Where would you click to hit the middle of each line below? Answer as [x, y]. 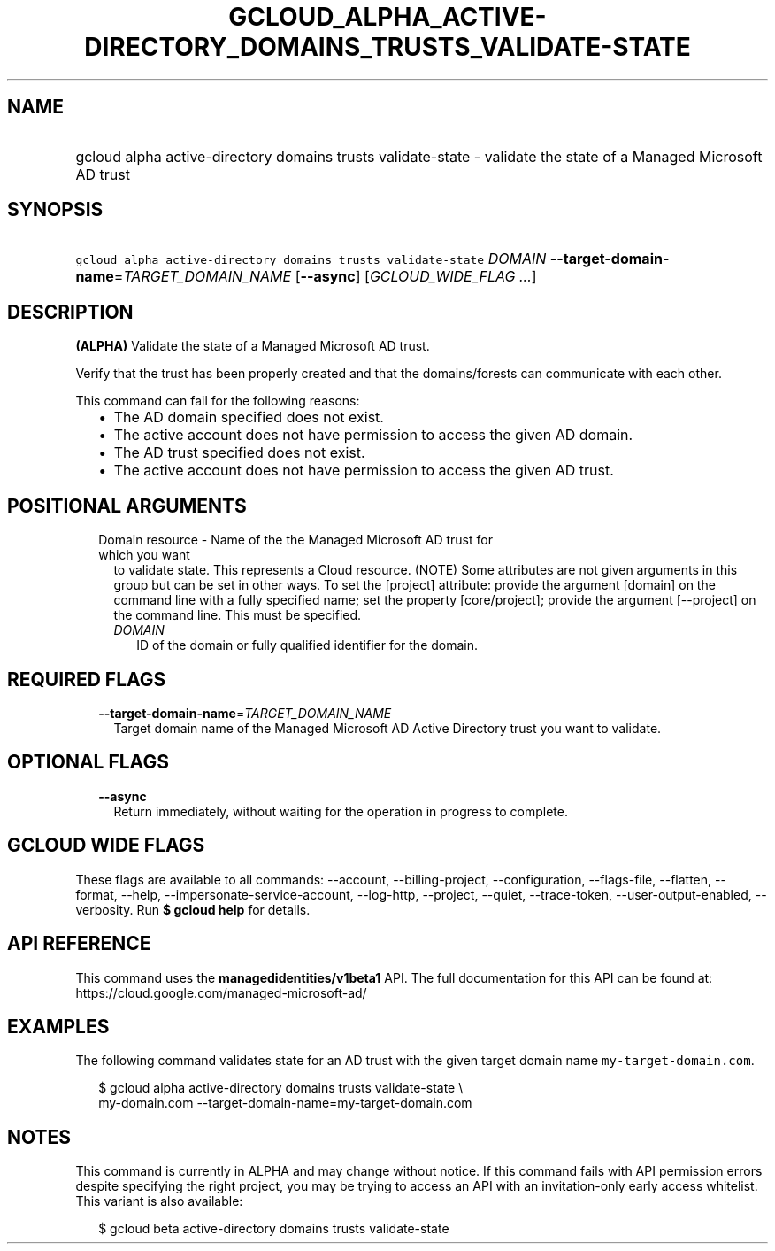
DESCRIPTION [70, 312]
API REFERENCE [79, 944]
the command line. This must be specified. [238, 615]
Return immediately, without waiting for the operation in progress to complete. [341, 811]
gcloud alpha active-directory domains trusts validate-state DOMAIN [311, 259]
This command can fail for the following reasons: [218, 401]
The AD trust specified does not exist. [239, 453]
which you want [144, 555]
